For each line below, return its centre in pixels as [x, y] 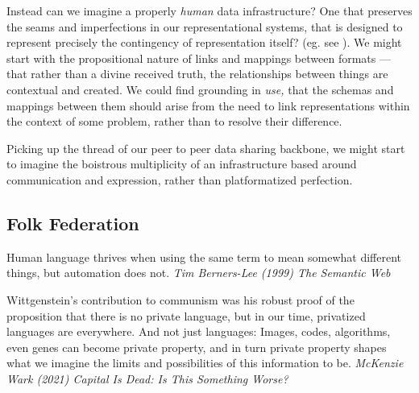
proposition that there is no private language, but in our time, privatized [186, 315]
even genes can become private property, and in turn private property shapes [197, 347]
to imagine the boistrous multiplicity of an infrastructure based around [182, 164]
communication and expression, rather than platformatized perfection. [180, 179]
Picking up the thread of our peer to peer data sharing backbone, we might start [206, 148]
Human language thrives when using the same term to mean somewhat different [204, 256]
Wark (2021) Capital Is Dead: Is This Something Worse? [147, 378]
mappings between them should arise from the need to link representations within [208, 105]
